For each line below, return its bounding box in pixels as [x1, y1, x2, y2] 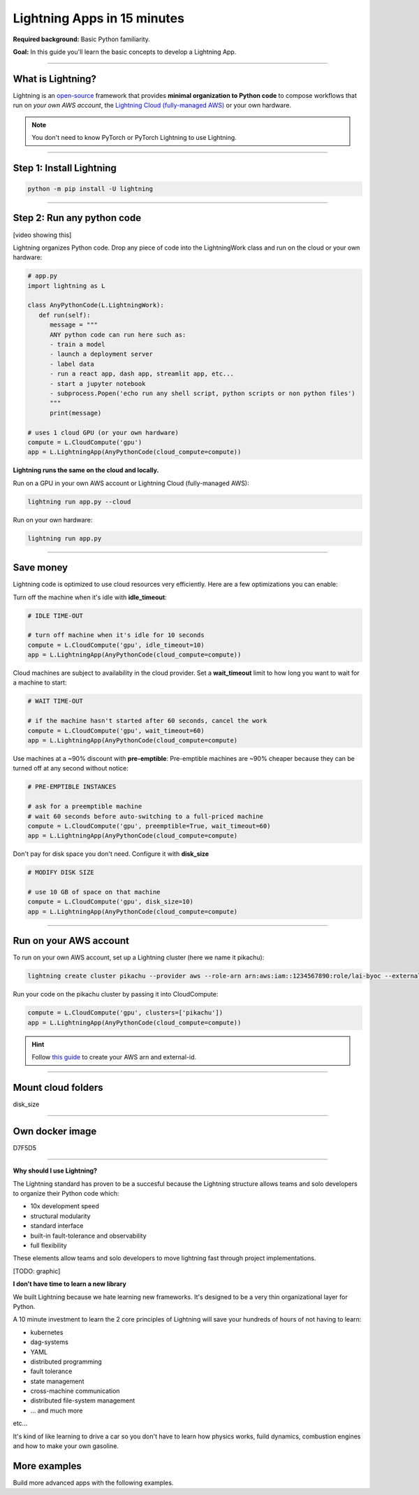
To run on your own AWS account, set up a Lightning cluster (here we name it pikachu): [13, 953, 265, 961]
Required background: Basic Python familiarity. [13, 35, 150, 43]
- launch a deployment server [50, 350, 154, 358]
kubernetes [30, 1328, 64, 1336]
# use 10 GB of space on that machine [27, 888, 161, 896]
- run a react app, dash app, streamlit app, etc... [50, 370, 234, 378]
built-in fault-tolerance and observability [30, 1231, 147, 1240]
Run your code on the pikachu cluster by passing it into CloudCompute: [13, 990, 219, 999]
